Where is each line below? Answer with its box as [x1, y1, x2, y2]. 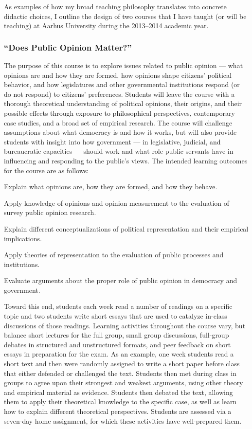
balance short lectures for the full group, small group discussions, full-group [4, 330, 229, 340]
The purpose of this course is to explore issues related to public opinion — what [4, 60, 243, 70]
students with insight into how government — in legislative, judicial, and [4, 136, 221, 146]
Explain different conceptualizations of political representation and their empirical [4, 223, 249, 233]
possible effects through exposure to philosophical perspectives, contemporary [4, 107, 235, 118]
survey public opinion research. [4, 207, 96, 217]
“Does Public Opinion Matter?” [4, 41, 132, 53]
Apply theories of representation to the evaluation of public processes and [4, 250, 224, 260]
